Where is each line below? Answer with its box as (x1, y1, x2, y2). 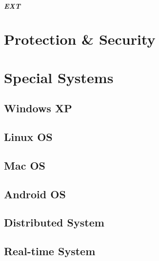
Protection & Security (4, 29, 156, 49)
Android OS (4, 186, 66, 201)
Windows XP (4, 101, 72, 116)
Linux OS (4, 129, 53, 144)
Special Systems (4, 67, 114, 87)
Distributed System (4, 215, 104, 230)
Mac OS (4, 157, 46, 173)
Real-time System (4, 244, 96, 259)
